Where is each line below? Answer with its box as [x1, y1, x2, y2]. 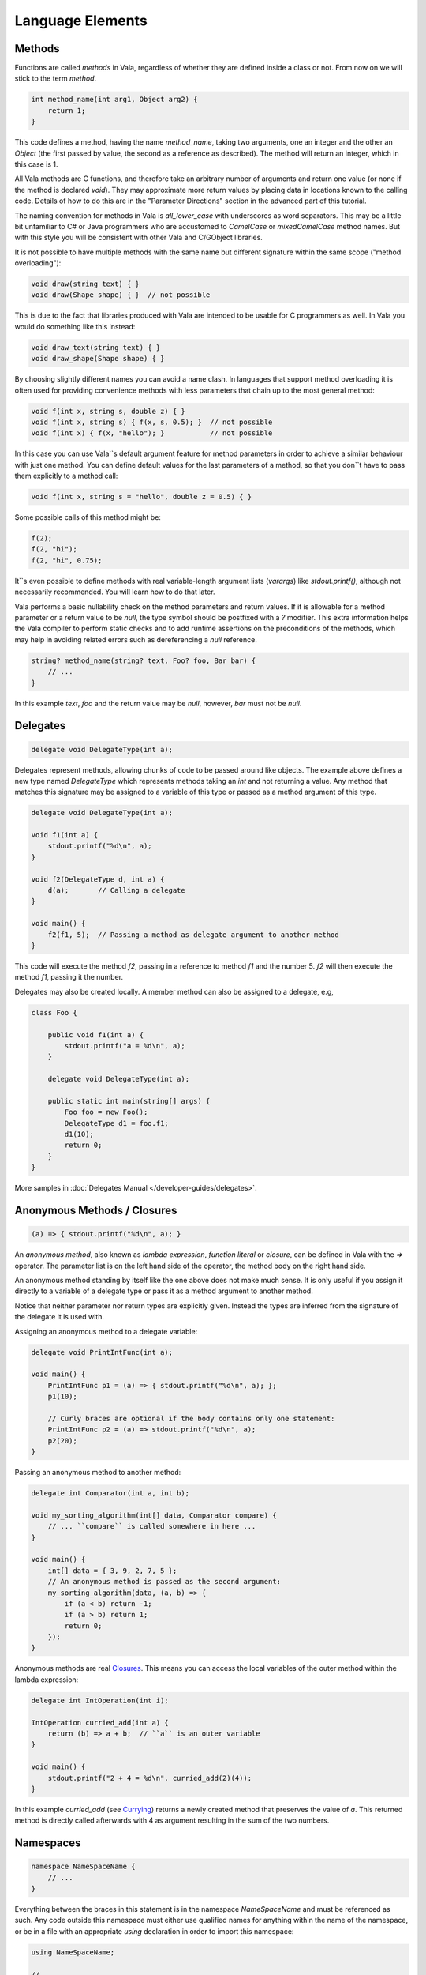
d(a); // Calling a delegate [47, 886, 185, 895]
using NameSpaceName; [31, 1947, 115, 1957]
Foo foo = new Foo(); [64, 1108, 148, 1117]
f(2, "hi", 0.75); [31, 555, 103, 565]
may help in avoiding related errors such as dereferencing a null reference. [14, 634, 258, 644]
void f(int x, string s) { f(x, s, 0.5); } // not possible [31, 417, 273, 427]
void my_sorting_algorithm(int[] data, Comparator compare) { [31, 1510, 277, 1520]
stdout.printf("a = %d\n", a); [64, 1041, 185, 1050]
